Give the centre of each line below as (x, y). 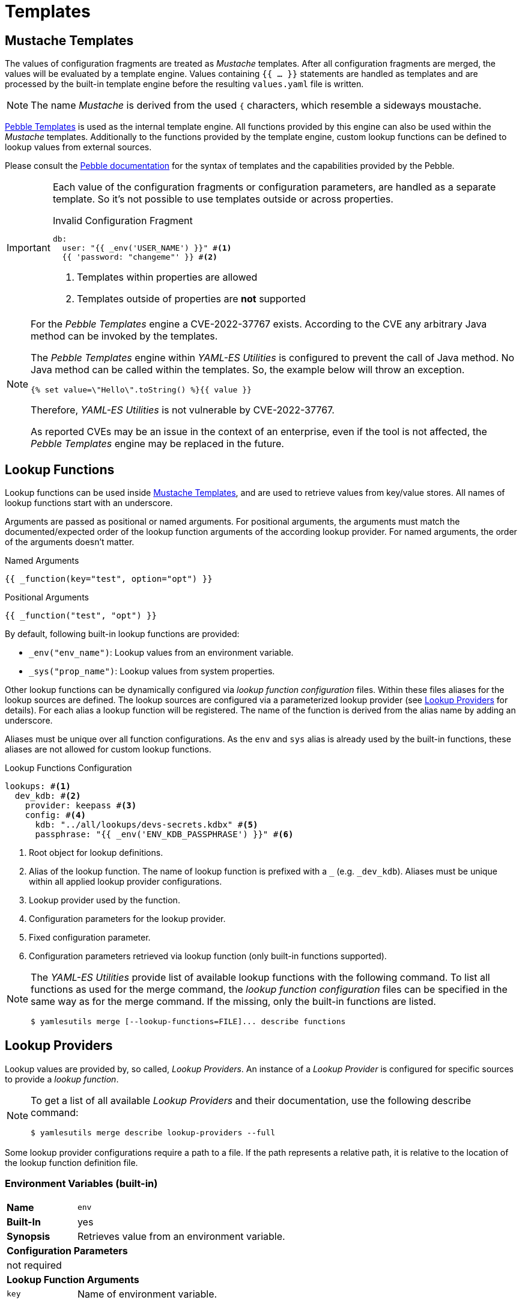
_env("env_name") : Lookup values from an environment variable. (161, 653)
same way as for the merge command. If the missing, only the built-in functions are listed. (233, 1002)
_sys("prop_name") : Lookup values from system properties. (152, 671)
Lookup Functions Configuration (68, 768)
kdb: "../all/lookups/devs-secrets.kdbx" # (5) (147, 825)
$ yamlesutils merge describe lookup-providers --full (153, 1132)
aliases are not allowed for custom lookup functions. (108, 749)
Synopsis (29, 1236)
